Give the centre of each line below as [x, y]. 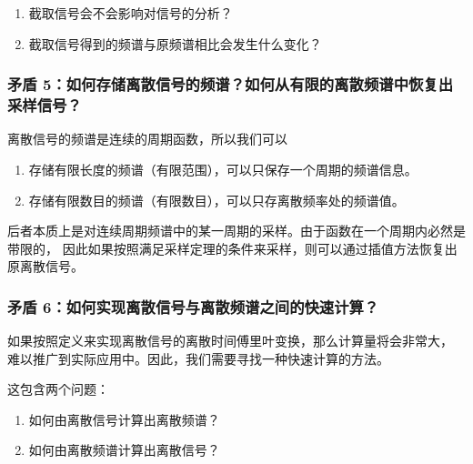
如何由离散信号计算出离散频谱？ [124, 419]
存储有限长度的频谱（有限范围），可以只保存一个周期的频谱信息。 [223, 169]
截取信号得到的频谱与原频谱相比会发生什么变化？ [175, 43]
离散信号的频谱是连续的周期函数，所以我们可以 [147, 139]
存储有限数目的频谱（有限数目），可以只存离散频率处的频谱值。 [216, 200]
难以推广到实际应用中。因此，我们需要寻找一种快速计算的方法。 [198, 358]
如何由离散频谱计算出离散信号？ [124, 450]
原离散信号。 [45, 266]
